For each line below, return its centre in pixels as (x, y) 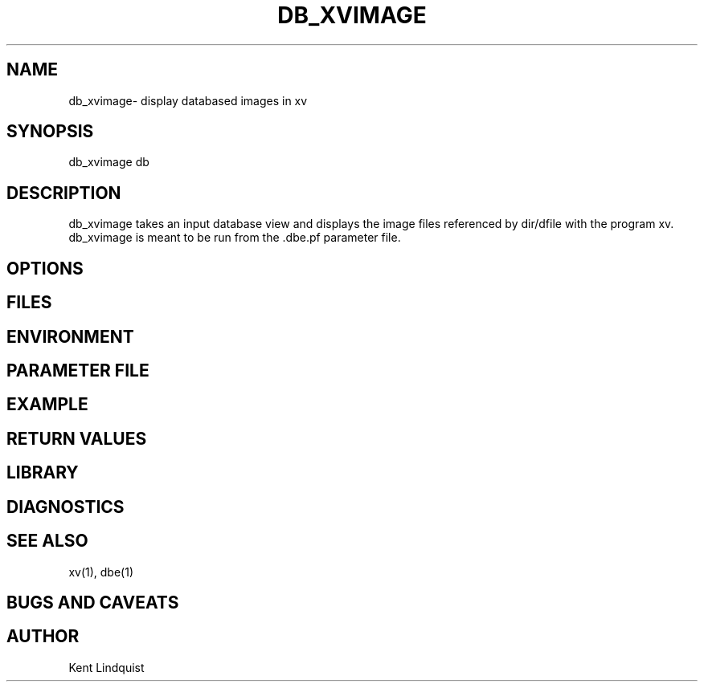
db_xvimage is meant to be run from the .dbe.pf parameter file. (235, 238)
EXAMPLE (47, 405)
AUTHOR (43, 637)
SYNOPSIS (50, 132)
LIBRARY (43, 473)
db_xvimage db (109, 162)
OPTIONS (45, 268)
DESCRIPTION (64, 193)
